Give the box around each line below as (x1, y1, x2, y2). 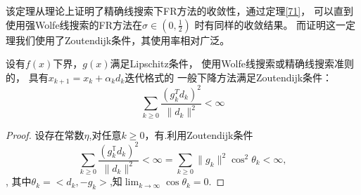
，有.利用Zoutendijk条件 (144, 127, 253, 142)
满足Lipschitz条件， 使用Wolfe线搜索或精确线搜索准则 (110, 56, 354, 71)
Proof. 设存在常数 (6, 127, 84, 142)
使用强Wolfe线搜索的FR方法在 (6, 17, 143, 32)
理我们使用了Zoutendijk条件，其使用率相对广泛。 (6, 32, 230, 47)
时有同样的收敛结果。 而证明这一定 (194, 17, 356, 32)
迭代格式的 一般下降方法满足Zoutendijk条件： (125, 69, 333, 84)
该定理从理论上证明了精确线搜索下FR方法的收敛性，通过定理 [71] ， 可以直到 (6, 4, 353, 18)
